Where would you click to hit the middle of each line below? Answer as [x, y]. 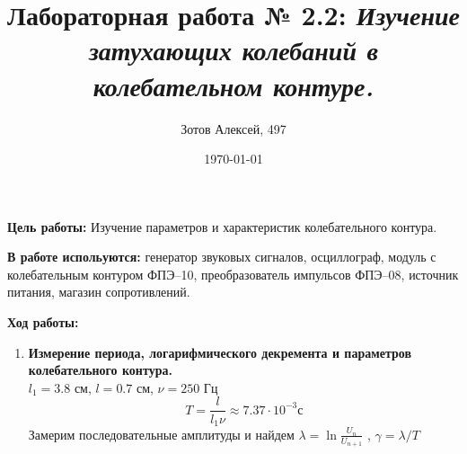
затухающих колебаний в [233, 50]
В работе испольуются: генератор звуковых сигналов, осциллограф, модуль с [222, 257]
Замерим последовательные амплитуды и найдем [161, 434]
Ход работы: [43, 322]
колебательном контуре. [233, 85]
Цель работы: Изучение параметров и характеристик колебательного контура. [222, 226]
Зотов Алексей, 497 [233, 128]
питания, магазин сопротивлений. [99, 292]
